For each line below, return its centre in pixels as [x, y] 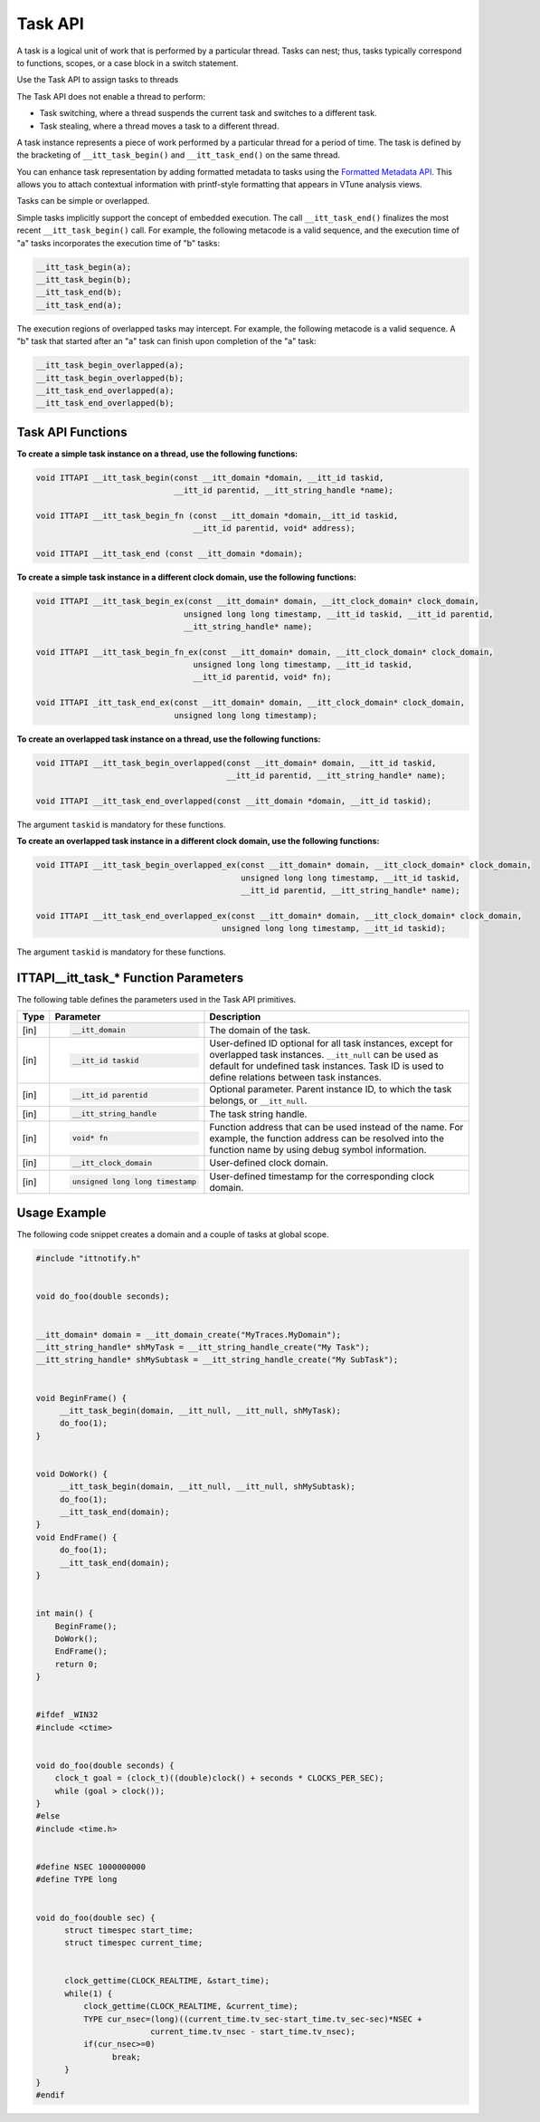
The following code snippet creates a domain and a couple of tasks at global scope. [173, 1234]
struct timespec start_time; [129, 1930]
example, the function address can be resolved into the [327, 1138]
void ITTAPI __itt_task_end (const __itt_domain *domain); [169, 554]
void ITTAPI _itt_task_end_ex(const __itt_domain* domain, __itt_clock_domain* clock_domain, [251, 703]
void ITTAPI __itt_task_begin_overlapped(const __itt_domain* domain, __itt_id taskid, [236, 763]
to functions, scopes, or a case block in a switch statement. [128, 62]
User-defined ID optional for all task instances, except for [332, 1043]
